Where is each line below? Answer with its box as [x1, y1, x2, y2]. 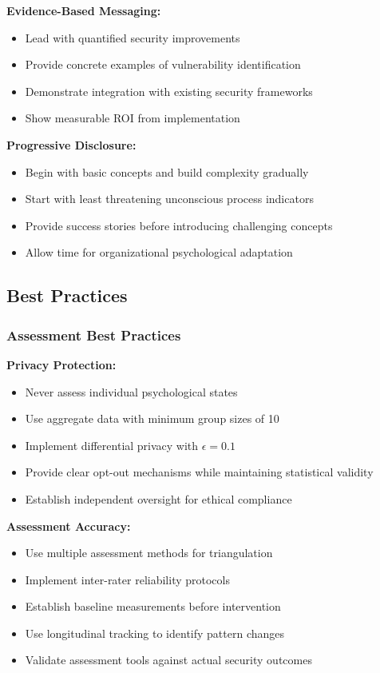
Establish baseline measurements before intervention [25, 598, 281, 615]
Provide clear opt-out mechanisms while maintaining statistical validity [25, 464, 374, 480]
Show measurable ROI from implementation [25, 110, 240, 126]
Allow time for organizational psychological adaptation [25, 244, 293, 261]
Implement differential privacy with [25, 436, 199, 453]
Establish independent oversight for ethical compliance [25, 490, 292, 507]
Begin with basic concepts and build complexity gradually [25, 163, 309, 180]
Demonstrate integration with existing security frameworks [25, 82, 313, 99]
